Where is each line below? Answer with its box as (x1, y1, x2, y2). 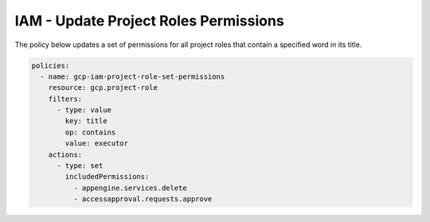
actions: (48, 150, 83, 159)
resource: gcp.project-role (48, 84, 158, 92)
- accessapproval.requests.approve (72, 195, 213, 204)
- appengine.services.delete (72, 183, 187, 193)
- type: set (57, 162, 104, 170)
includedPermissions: (64, 172, 150, 181)
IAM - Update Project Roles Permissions (14, 12, 284, 29)
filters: (48, 94, 83, 103)
